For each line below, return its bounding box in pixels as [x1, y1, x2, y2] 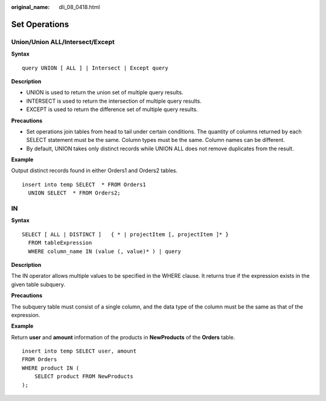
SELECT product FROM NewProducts [34, 373, 134, 380]
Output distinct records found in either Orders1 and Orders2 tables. [11, 167, 178, 175]
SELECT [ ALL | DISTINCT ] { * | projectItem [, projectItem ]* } [22, 231, 229, 238]
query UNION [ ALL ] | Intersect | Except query [22, 64, 168, 71]
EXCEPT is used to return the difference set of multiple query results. [26, 106, 199, 113]
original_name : [11, 4, 50, 10]
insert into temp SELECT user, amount [22, 348, 137, 354]
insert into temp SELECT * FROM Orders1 [22, 181, 146, 188]
